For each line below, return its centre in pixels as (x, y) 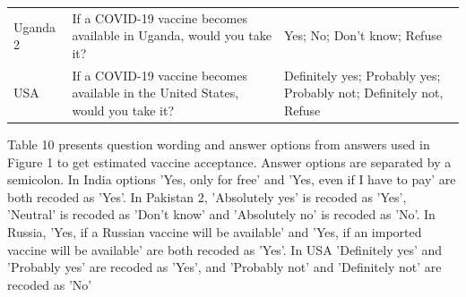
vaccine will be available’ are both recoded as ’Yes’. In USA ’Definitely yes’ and (225, 249)
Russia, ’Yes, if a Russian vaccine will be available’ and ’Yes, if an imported (215, 232)
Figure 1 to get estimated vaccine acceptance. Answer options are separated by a (229, 161)
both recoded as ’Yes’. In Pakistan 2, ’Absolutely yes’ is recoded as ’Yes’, (207, 196)
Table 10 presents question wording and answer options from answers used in (219, 144)
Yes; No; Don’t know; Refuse (362, 35)
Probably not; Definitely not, (363, 93)
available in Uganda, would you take (172, 35)
